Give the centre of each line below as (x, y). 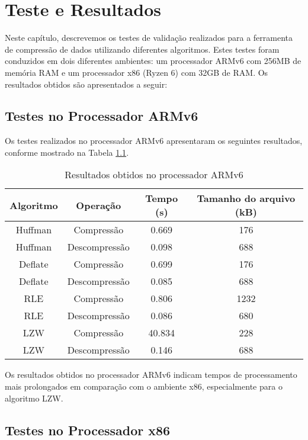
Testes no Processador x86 (88, 430)
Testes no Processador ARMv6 (102, 116)
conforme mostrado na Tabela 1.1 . (67, 152)
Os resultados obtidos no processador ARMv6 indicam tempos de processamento (151, 375)
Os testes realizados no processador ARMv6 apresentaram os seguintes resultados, (154, 141)
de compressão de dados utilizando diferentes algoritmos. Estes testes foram (142, 49)
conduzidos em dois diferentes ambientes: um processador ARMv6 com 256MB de (153, 61)
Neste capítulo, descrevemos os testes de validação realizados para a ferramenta (149, 38)
